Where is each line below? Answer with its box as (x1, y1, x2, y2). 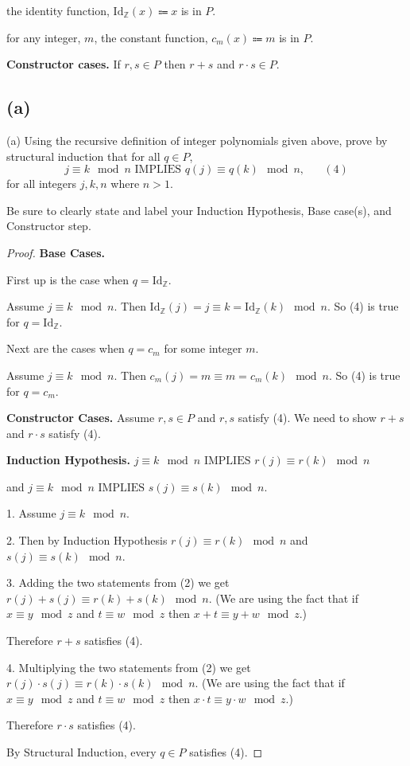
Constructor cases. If (6, 56, 121, 72)
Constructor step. (6, 217, 91, 234)
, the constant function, (94, 29, 208, 45)
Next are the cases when (6, 340, 125, 357)
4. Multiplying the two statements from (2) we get (6, 659, 251, 675)
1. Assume (6, 505, 56, 522)
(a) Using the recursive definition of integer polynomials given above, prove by (6, 131, 388, 148)
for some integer (164, 340, 242, 357)
